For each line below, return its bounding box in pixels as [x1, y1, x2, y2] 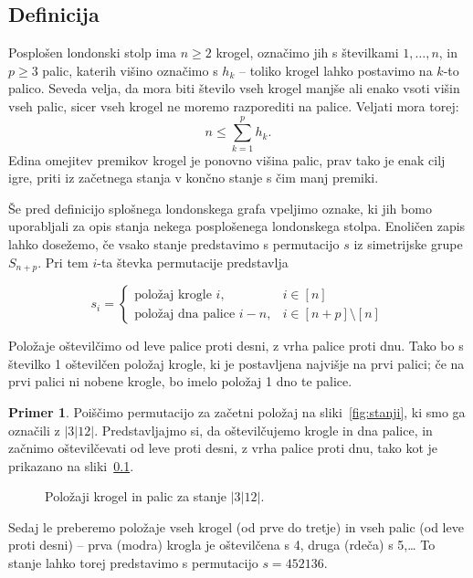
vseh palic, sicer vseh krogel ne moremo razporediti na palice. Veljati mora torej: [8, 96, 459, 115]
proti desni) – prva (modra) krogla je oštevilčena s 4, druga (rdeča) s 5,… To [8, 535, 436, 554]
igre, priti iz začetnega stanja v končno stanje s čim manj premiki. [8, 168, 379, 187]
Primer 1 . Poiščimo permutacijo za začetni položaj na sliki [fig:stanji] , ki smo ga [8, 402, 466, 421]
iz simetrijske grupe [353, 235, 463, 254]
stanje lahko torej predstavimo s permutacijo [8, 553, 258, 573]
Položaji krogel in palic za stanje [45, 487, 227, 506]
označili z [8, 420, 60, 439]
